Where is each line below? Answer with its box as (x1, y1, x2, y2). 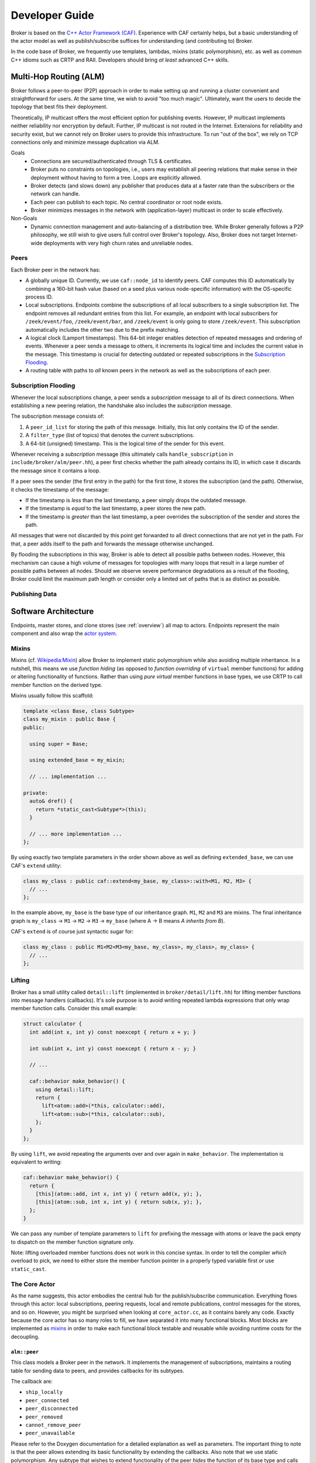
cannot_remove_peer (25, 1421, 81, 1428)
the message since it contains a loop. (11, 467, 101, 474)
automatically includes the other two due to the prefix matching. (25, 326, 180, 333)
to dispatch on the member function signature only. (11, 1238, 135, 1245)
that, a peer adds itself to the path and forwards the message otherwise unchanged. (11, 540, 214, 547)
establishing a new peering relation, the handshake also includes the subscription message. (11, 402, 232, 409)
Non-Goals (11, 215, 37, 222)
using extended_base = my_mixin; (29, 757, 125, 764)
